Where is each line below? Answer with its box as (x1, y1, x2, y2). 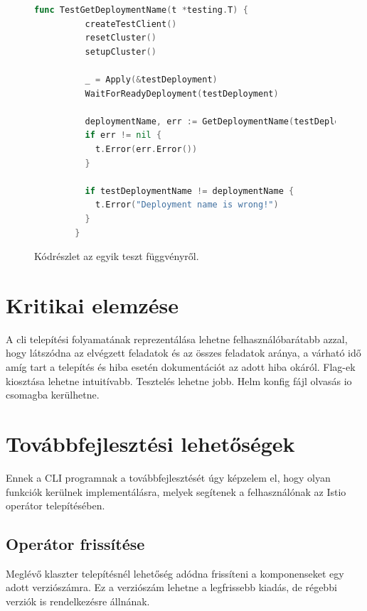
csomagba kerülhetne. (6, 387, 100, 402)
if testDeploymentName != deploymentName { (85, 185, 294, 196)
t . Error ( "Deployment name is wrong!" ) (95, 200, 279, 210)
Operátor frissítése (6, 533, 145, 555)
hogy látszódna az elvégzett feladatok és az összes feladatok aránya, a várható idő (6, 345, 361, 360)
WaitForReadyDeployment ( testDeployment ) (85, 88, 279, 99)
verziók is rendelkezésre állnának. (6, 594, 150, 609)
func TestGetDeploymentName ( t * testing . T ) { (34, 5, 248, 15)
